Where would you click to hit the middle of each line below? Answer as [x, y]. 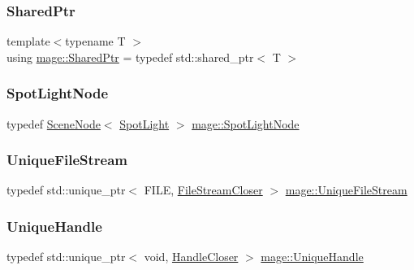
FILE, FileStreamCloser [203, 190]
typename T [95, 41]
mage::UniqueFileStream [346, 190]
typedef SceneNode [54, 123]
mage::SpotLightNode [246, 123]
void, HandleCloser [191, 257]
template [28, 41]
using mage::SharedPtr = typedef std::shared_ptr [130, 57]
